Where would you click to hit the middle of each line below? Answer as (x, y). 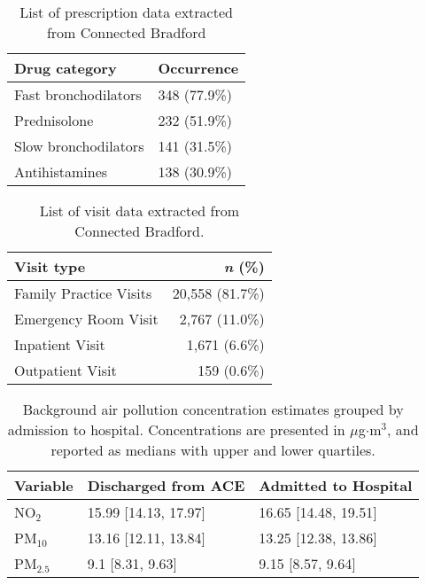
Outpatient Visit (66, 370)
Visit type (50, 266)
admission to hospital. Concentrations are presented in (176, 429)
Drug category (66, 68)
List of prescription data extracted (126, 12)
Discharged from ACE (166, 485)
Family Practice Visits (83, 293)
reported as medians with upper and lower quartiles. (213, 450)
